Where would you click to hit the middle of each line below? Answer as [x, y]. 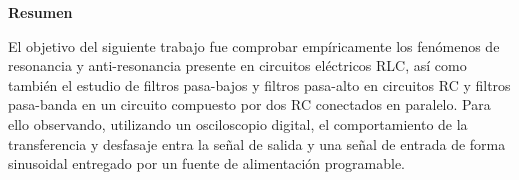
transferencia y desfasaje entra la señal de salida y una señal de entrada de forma [257, 143]
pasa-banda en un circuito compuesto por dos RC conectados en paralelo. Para [249, 104]
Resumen [40, 12]
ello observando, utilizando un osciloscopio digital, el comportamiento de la [238, 123]
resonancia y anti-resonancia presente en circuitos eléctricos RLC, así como [237, 65]
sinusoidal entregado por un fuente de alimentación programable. [207, 163]
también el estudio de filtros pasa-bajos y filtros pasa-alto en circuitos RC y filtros [259, 84]
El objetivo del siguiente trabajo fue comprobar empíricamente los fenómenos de [254, 45]
